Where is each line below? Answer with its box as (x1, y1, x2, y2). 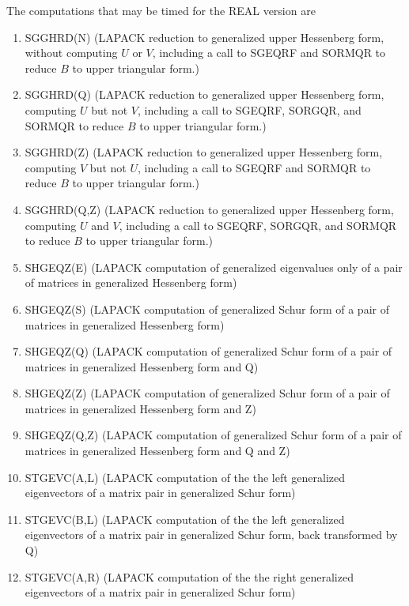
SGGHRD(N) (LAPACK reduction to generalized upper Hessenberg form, (25, 28, 384, 45)
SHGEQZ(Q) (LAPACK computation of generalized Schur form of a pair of (25, 343, 392, 359)
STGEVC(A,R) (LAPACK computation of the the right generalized (25, 568, 354, 585)
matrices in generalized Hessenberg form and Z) (25, 400, 256, 416)
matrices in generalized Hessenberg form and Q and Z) (25, 442, 290, 459)
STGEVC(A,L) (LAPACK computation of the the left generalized (25, 469, 346, 485)
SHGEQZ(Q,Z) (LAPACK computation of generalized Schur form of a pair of (25, 427, 402, 443)
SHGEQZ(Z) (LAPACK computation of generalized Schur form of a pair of (25, 385, 390, 401)
